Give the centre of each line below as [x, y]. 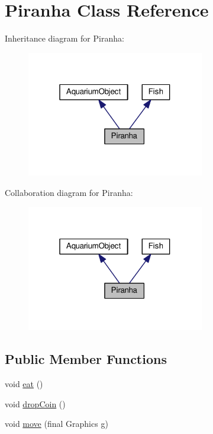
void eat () [24, 384]
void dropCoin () [35, 403]
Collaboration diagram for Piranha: [69, 192]
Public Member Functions [86, 359]
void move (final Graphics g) [57, 424]
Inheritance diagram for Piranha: [64, 38]
